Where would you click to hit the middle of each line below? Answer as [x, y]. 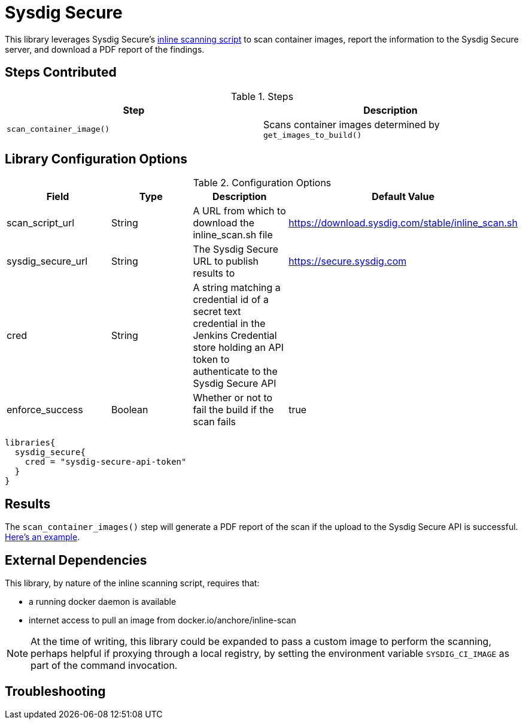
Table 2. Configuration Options [262, 183]
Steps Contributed [61, 72]
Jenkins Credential [235, 336]
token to [211, 360]
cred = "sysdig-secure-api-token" [106, 462]
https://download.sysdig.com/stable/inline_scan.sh [403, 223]
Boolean [130, 410]
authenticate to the [235, 372]
